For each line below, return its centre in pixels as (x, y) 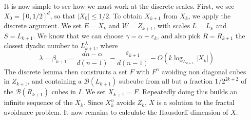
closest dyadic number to (41, 45)
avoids (126, 102)
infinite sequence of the (38, 102)
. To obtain (125, 15)
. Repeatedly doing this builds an (188, 92)
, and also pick (179, 35)
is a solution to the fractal (196, 102)
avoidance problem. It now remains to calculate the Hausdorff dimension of (116, 111)
